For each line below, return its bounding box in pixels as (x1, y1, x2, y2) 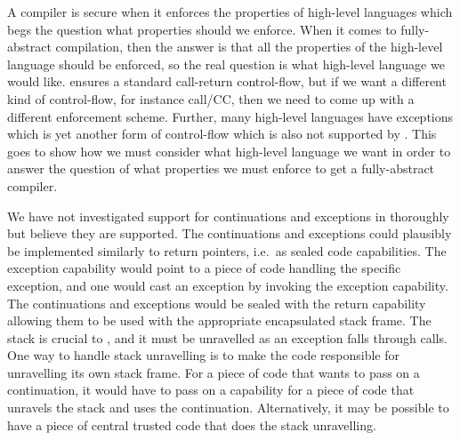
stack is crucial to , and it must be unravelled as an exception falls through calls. (7, 328, 448, 347)
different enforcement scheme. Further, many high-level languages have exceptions (7, 107, 454, 125)
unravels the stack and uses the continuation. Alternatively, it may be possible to (7, 398, 449, 417)
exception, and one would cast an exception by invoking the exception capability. (7, 276, 448, 294)
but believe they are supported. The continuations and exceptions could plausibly (7, 224, 452, 243)
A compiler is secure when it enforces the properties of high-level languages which (7, 3, 453, 20)
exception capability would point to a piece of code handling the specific (7, 259, 401, 277)
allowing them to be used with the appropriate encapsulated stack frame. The (7, 311, 432, 330)
